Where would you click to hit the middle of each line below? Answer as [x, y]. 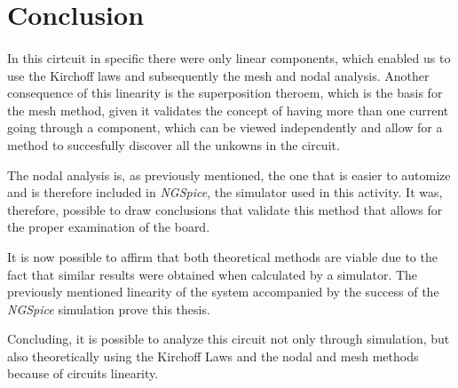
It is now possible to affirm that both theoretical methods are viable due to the [222, 256]
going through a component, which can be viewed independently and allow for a [225, 127]
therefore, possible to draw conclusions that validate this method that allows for [225, 209]
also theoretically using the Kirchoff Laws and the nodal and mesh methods [213, 356]
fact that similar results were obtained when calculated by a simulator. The [213, 274]
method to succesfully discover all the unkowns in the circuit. [174, 144]
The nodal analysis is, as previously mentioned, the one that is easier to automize [229, 174]
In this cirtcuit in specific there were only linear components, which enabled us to [229, 57]
